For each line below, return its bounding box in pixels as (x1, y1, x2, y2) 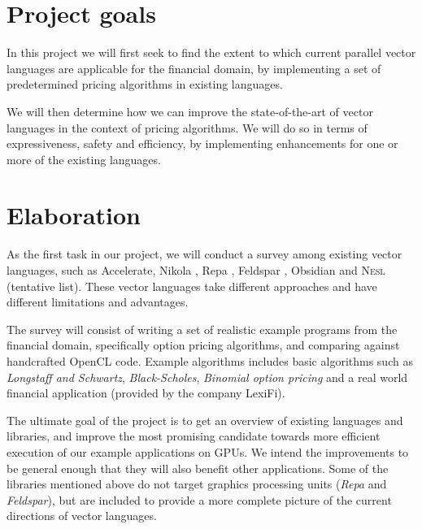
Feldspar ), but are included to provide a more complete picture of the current (7, 491, 392, 508)
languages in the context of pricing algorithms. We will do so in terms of (7, 119, 368, 136)
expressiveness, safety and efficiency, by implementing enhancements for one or (7, 135, 398, 152)
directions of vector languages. (7, 507, 157, 524)
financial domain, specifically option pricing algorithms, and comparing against (7, 336, 400, 353)
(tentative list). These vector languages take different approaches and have (7, 277, 377, 294)
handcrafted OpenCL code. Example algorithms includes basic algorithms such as (7, 352, 413, 369)
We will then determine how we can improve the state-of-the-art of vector (7, 102, 373, 119)
